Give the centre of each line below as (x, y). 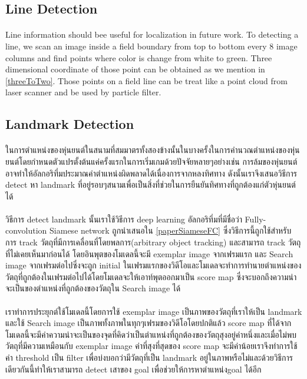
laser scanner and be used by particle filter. (83, 92)
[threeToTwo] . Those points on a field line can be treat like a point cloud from (146, 80)
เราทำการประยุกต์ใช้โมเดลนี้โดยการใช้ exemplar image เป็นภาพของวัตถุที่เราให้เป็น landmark (154, 311)
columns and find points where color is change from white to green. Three (139, 57)
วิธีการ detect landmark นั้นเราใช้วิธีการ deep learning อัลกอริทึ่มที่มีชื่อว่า (124, 219)
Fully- (255, 219)
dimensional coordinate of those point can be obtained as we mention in (135, 69)
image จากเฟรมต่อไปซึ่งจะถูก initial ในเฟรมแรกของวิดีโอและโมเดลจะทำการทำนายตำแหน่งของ (153, 265)
